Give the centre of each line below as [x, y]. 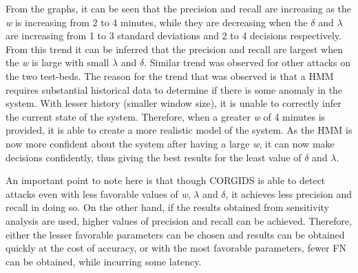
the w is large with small [57, 62]
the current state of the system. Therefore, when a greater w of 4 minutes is [166, 116]
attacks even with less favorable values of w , [98, 193]
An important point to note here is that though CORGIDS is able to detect [166, 180]
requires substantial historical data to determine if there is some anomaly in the [174, 89]
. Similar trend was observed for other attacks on [248, 62]
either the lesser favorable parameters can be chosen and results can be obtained [175, 234]
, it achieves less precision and [289, 193]
